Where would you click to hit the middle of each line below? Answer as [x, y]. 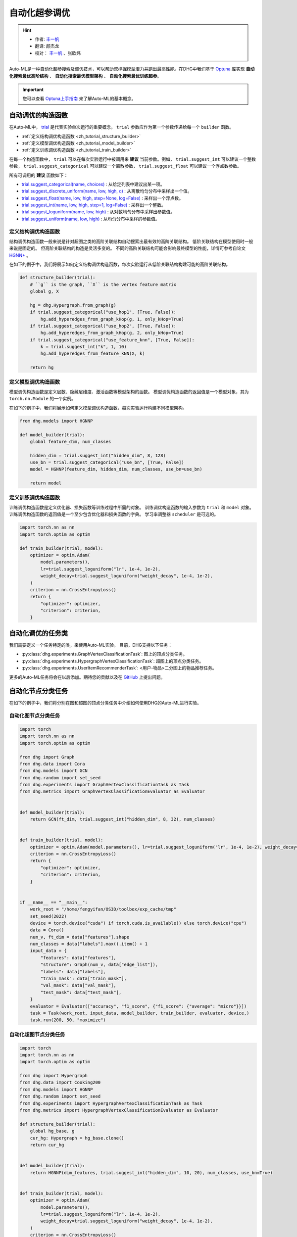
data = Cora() [47, 930]
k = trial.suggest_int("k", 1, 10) [84, 347]
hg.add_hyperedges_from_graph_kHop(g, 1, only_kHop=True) [112, 319]
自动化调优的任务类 [38, 633]
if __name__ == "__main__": [53, 902]
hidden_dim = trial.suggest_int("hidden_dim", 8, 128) [98, 455]
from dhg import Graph [47, 757]
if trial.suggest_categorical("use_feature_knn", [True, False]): [112, 340]
